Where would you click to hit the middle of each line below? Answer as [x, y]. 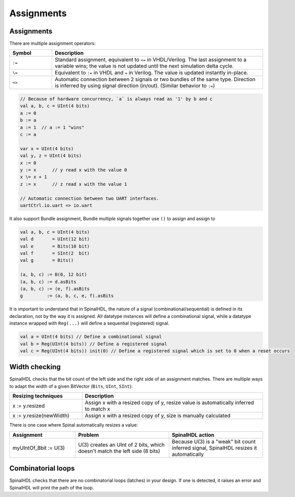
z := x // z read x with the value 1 [73, 184]
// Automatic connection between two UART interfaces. [89, 198]
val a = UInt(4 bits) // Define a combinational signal [91, 337]
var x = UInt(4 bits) [47, 149]
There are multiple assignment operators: [52, 44]
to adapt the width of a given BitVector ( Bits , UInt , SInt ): [71, 386]
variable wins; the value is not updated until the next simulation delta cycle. [144, 66]
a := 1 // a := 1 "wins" [52, 127]
